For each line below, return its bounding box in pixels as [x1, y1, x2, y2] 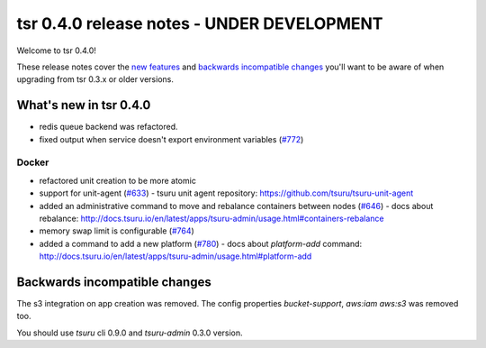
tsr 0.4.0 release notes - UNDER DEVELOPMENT [16, 14, 383, 33]
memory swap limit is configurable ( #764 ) [39, 225, 195, 236]
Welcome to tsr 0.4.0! [16, 45, 96, 56]
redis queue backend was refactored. [39, 122, 179, 133]
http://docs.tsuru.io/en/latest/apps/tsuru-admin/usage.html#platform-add [39, 251, 312, 261]
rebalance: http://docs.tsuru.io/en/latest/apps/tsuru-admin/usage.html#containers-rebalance [39, 213, 384, 224]
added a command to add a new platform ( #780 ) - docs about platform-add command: [39, 238, 363, 249]
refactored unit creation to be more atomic [39, 175, 197, 186]
